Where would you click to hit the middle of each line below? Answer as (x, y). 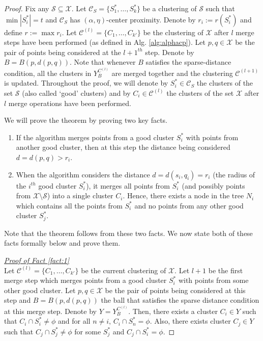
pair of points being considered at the (63, 52)
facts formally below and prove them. (62, 243)
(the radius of (234, 174)
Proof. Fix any (27, 8)
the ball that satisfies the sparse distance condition (180, 300)
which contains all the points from (69, 205)
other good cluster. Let (40, 290)
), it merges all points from (128, 185)
